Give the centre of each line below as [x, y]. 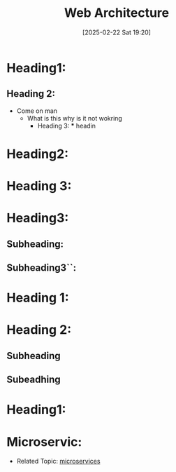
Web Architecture [117, 13]
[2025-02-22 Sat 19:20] [117, 32]
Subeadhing [34, 380]
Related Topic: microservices [58, 461]
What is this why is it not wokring [75, 118]
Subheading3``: [42, 268]
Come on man [37, 111]
